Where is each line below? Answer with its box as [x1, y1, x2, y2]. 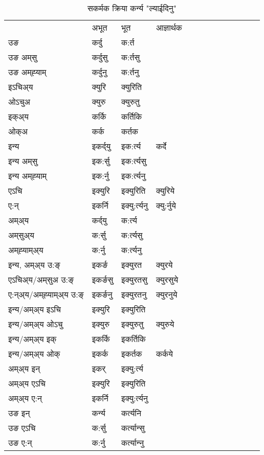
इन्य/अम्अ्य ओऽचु [8, 318, 63, 330]
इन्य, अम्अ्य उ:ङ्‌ [8, 259, 60, 270]
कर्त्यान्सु [121, 422, 145, 434]
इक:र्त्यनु [121, 170, 146, 181]
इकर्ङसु [92, 274, 114, 285]
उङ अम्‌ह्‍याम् [8, 66, 47, 78]
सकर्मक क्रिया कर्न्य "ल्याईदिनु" [87, 2, 177, 14]
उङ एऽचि [8, 422, 36, 434]
